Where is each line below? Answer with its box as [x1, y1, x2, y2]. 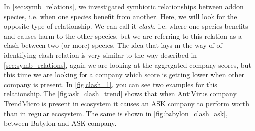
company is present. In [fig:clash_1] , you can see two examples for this [4, 79, 217, 89]
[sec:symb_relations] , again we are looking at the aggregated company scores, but [4, 59, 251, 70]
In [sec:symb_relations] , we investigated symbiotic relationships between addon [4, 1, 244, 11]
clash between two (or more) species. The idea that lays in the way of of [4, 40, 222, 50]
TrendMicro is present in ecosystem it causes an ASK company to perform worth [4, 98, 250, 108]
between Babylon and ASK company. [4, 118, 117, 128]
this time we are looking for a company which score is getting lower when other [4, 69, 245, 80]
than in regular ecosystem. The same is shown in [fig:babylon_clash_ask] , [4, 108, 228, 118]
